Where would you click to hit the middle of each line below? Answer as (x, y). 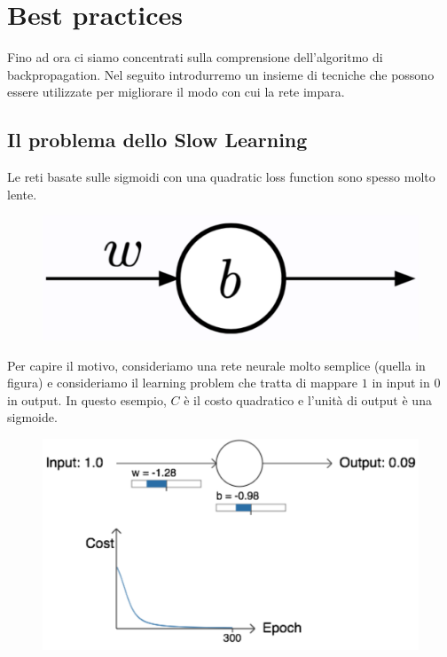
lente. (22, 194)
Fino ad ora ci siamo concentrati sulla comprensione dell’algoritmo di (195, 57)
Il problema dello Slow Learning (157, 140)
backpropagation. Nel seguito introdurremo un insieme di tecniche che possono (221, 74)
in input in (401, 383)
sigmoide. (32, 417)
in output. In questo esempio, (87, 399)
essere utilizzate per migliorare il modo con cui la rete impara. (176, 92)
